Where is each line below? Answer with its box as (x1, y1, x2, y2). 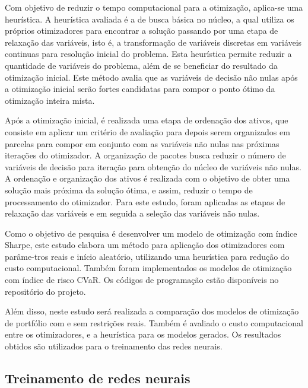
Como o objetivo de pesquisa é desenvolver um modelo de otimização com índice (5, 227, 297, 239)
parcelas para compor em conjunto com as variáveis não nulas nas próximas (5, 137, 280, 150)
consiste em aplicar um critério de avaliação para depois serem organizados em (5, 125, 290, 138)
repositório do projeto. (5, 285, 86, 297)
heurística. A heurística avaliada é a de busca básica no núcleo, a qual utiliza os (5, 12, 294, 25)
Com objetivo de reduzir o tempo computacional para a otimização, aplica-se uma (5, 1, 303, 13)
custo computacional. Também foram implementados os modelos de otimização (5, 262, 292, 274)
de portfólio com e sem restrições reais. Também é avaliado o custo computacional (5, 316, 303, 329)
